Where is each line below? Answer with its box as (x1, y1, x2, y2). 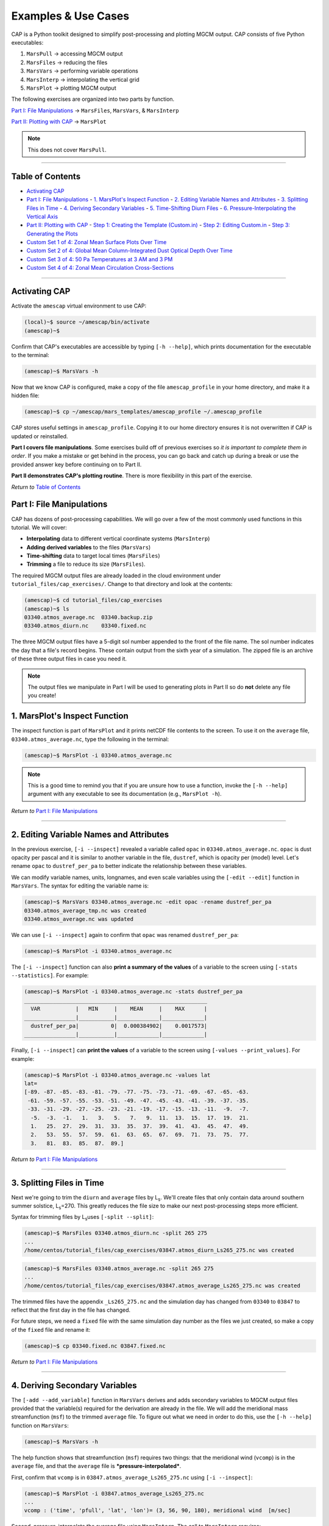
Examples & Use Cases (11, 9, 130, 23)
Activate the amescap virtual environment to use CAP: (11, 302, 147, 309)
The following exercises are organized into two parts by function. (11, 95, 175, 103)
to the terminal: (11, 351, 50, 358)
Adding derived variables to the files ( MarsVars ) (26, 543, 151, 551)
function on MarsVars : (11, 1422, 69, 1429)
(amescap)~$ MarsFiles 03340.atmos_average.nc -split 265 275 (24, 1265, 214, 1272)
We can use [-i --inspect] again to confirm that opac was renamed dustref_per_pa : (11, 931, 239, 938)
